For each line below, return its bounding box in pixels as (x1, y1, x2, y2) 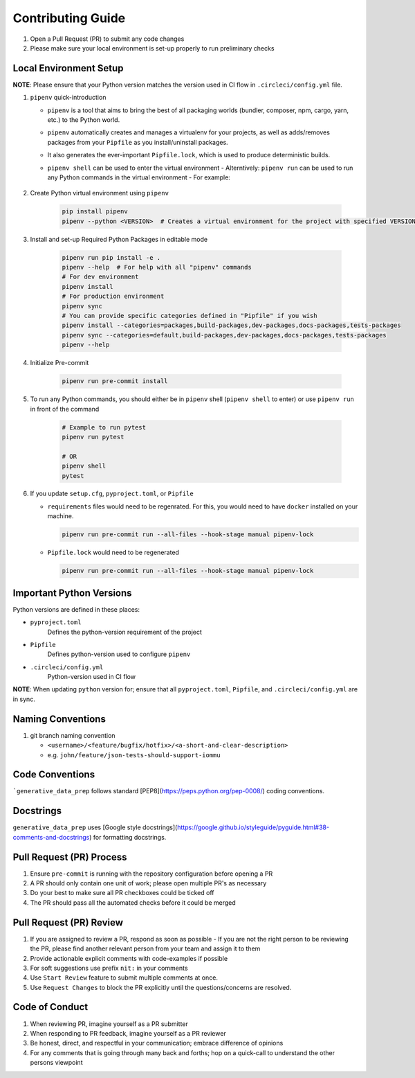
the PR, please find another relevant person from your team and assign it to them (30, 944, 261, 953)
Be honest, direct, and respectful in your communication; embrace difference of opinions (30, 1039, 284, 1048)
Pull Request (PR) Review (12, 917, 124, 928)
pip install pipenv (62, 208, 128, 215)
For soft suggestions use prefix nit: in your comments (30, 964, 188, 972)
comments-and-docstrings (12, 833, 90, 841)
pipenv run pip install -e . (62, 254, 161, 261)
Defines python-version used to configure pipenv (47, 650, 191, 658)
